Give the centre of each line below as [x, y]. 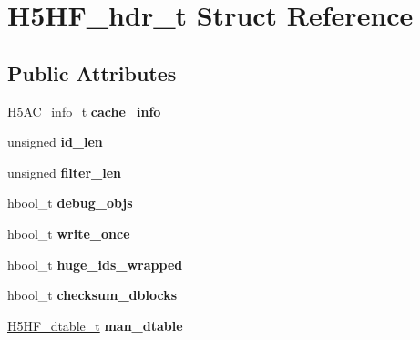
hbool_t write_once [69, 233]
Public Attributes [92, 72]
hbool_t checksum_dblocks [92, 295]
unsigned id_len [55, 142]
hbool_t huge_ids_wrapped [95, 264]
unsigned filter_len [65, 172]
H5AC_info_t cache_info [84, 111]
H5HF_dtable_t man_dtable [95, 325]
